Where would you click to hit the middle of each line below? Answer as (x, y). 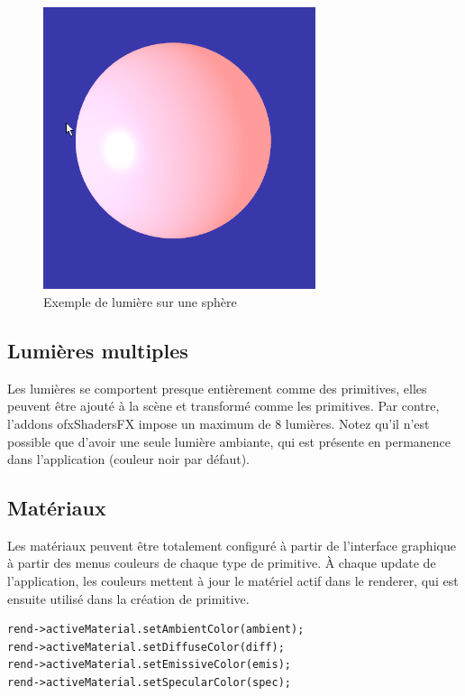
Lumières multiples (98, 350)
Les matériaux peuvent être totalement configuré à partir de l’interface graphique (232, 545)
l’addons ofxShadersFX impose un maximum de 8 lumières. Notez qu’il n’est (219, 423)
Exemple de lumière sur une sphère (140, 301)
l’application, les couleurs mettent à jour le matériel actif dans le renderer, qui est (233, 581)
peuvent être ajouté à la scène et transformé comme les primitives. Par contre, (223, 406)
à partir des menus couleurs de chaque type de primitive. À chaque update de (222, 563)
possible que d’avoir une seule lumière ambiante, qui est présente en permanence (229, 441)
